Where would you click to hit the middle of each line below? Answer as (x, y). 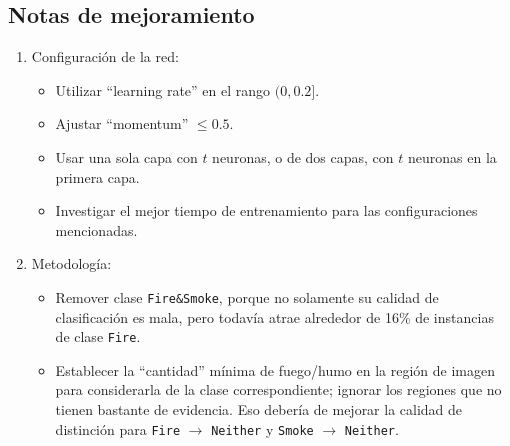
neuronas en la (452, 156)
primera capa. (97, 176)
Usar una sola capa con (126, 156)
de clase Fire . (98, 336)
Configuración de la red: (105, 56)
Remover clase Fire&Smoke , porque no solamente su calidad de (247, 296)
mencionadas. (96, 229)
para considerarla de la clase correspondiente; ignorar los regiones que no (278, 389)
